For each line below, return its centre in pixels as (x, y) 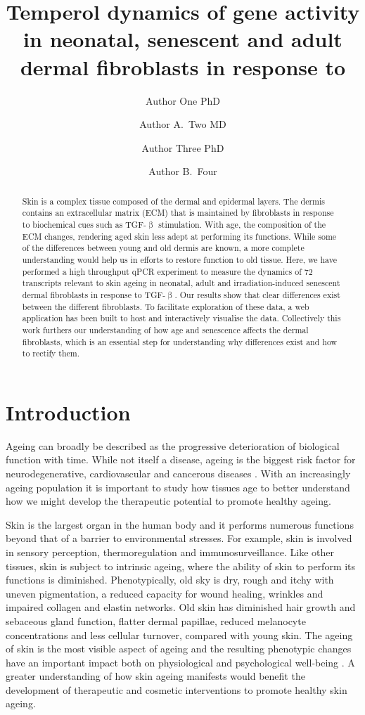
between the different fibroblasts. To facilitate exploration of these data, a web (166, 306)
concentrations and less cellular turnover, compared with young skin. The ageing (179, 635)
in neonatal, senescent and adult (183, 39)
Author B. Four (183, 171)
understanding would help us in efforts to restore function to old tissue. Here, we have (179, 259)
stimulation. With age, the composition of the (242, 224)
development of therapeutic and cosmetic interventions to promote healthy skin (177, 689)
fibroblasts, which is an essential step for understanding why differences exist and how (180, 341)
